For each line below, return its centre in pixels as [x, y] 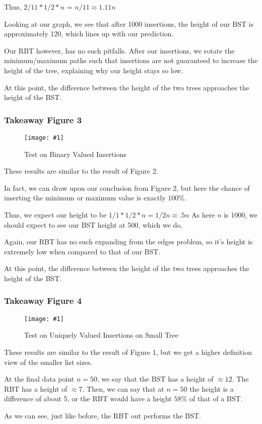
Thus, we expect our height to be [55, 215]
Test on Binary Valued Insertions [75, 154]
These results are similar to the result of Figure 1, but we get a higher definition [128, 352]
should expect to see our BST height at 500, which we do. [93, 224]
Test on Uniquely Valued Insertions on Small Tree [101, 335]
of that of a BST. [216, 399]
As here [203, 215]
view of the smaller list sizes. [48, 362]
